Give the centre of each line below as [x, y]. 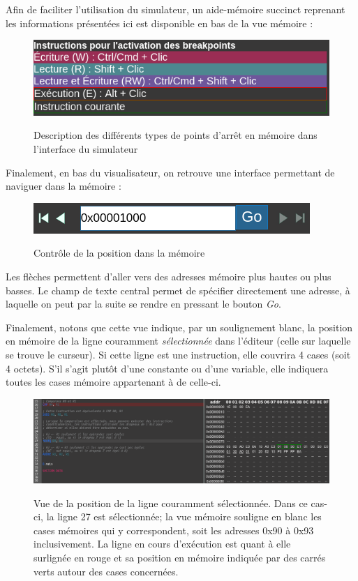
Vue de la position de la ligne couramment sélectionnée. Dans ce [171, 503]
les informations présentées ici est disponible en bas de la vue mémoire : [159, 23]
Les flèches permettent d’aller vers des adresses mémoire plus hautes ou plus [169, 276]
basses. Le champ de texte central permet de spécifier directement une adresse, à [178, 290]
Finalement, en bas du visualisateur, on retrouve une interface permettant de [170, 172]
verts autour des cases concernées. [106, 571]
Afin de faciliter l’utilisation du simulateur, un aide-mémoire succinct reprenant [176, 9]
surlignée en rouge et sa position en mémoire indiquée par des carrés [180, 557]
